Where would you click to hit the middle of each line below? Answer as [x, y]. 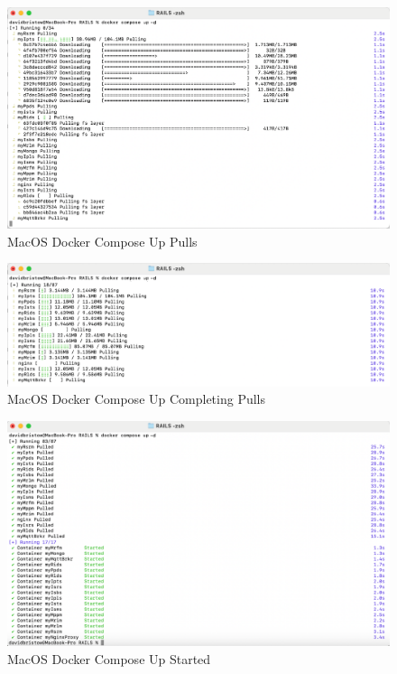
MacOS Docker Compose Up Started [109, 658]
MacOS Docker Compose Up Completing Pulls [137, 399]
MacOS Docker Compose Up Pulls [102, 241]
